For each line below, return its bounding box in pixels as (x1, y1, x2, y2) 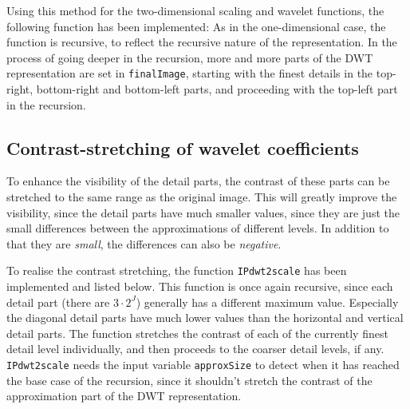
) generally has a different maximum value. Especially (136, 293, 399, 310)
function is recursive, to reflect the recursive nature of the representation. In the (6, 34, 397, 50)
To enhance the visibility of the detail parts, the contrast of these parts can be (6, 173, 390, 189)
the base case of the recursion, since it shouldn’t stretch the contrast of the (6, 371, 373, 388)
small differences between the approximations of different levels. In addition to (6, 220, 389, 236)
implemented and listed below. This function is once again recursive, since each (6, 278, 393, 295)
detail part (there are (6, 293, 110, 310)
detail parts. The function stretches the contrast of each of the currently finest (6, 324, 388, 341)
